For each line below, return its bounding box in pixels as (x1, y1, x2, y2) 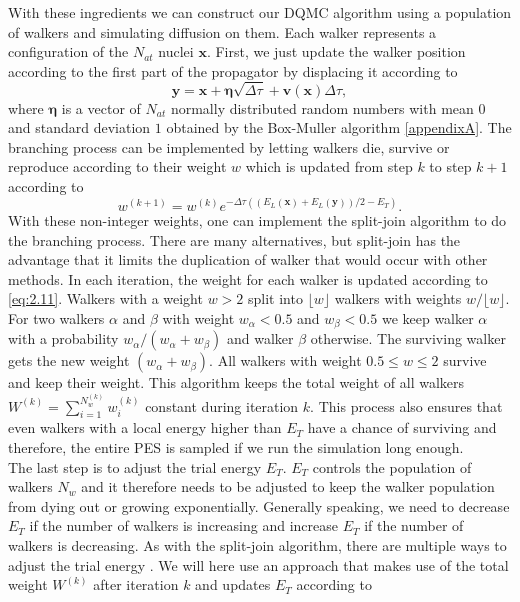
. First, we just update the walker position (206, 41, 466, 62)
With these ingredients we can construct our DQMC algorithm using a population (8, 2, 512, 22)
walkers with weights (334, 288, 462, 309)
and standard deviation (8, 117, 151, 138)
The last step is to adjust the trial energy (8, 456, 262, 477)
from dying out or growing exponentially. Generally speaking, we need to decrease (8, 495, 510, 516)
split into (247, 288, 303, 309)
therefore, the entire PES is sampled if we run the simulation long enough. (8, 437, 464, 458)
